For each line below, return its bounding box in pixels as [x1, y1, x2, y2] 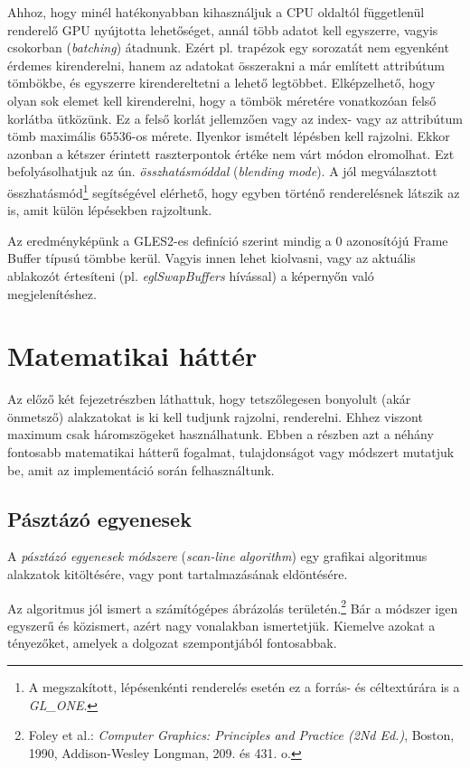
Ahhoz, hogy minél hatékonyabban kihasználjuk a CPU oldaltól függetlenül [7, 3, 425, 21]
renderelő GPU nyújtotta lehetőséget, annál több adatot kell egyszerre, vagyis [7, 20, 438, 39]
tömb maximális [7, 126, 97, 145]
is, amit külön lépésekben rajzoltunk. [7, 201, 212, 220]
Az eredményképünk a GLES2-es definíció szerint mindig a [7, 230, 332, 249]
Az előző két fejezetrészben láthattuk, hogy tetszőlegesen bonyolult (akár [7, 389, 411, 408]
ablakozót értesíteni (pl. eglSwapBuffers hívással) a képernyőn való [7, 266, 374, 285]
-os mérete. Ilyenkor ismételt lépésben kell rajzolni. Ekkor [131, 126, 450, 145]
